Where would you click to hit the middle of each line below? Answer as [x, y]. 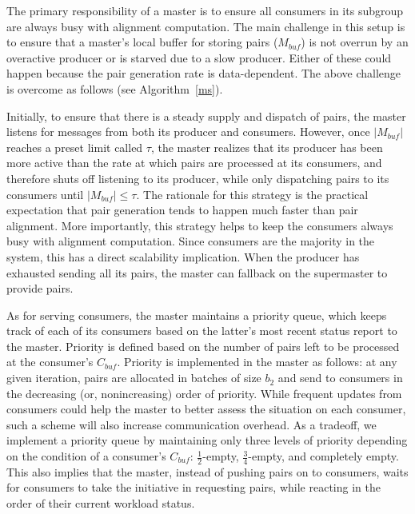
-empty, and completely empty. [323, 456]
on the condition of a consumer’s [86, 456]
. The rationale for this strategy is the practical [252, 194]
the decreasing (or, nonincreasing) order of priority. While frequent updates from [204, 393]
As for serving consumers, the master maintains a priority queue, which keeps [197, 315]
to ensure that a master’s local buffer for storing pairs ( [142, 42]
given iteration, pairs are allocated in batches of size [134, 378]
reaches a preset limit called [75, 147]
